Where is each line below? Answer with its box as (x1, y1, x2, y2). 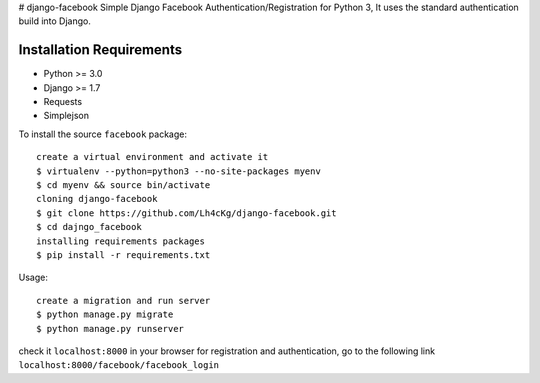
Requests (43, 96, 83, 108)
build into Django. (18, 15, 92, 27)
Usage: (18, 271, 49, 284)
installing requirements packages (36, 235, 205, 247)
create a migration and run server (36, 295, 211, 306)
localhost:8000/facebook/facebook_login (18, 360, 220, 371)
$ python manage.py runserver (36, 323, 185, 334)
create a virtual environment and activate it (36, 151, 269, 163)
